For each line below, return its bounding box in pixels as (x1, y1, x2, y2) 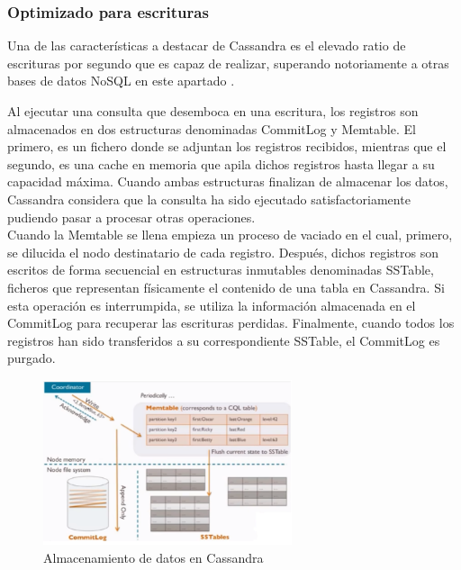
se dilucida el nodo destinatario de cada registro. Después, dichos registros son (7, 242, 439, 261)
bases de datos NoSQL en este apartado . (7, 71, 235, 90)
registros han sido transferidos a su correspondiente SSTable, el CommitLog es (7, 330, 440, 349)
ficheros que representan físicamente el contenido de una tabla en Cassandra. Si (7, 277, 445, 296)
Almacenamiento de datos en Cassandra (43, 548, 264, 566)
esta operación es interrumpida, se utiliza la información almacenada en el (7, 295, 416, 314)
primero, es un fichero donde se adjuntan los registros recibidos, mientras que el (7, 137, 447, 156)
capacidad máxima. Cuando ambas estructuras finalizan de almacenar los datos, (7, 172, 448, 191)
